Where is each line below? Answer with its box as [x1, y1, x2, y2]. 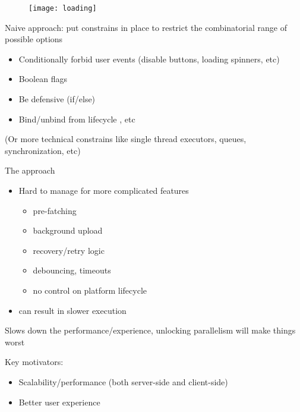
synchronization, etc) [5, 144, 81, 156]
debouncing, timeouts [33, 264, 111, 276]
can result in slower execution [18, 304, 127, 316]
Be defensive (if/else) [18, 93, 96, 105]
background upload [33, 224, 103, 237]
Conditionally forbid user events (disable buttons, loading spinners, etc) [18, 52, 280, 65]
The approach [5, 164, 55, 177]
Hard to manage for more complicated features [18, 184, 189, 196]
